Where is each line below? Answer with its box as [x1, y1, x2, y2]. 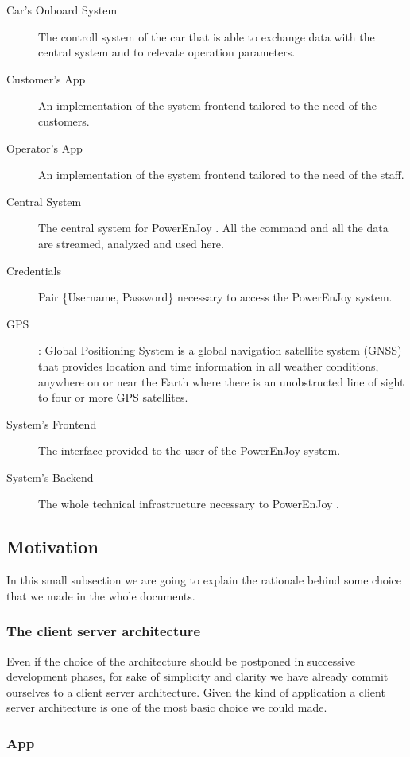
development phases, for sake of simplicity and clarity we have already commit [6, 668, 389, 685]
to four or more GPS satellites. [38, 389, 188, 406]
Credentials [6, 262, 61, 278]
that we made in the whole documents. [6, 587, 195, 604]
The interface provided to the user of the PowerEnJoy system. [38, 442, 341, 459]
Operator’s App [6, 139, 83, 156]
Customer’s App [6, 70, 86, 87]
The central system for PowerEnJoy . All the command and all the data [38, 219, 389, 236]
